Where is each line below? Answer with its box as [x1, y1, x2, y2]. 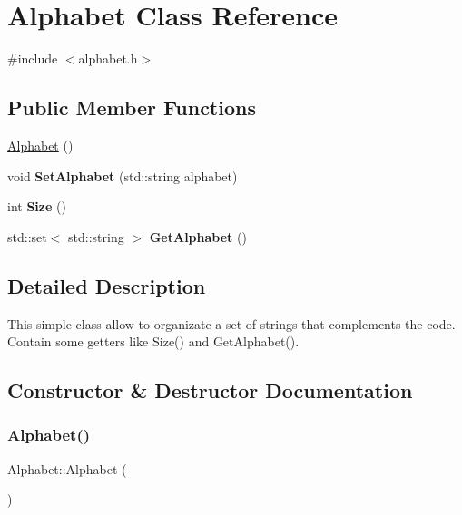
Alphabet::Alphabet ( [7, 459, 127, 478]
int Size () [7, 197, 66, 216]
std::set [7, 227, 47, 246]
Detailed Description [7, 271, 206, 299]
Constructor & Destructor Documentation [7, 376, 413, 404]
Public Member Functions [7, 93, 256, 121]
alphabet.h [78, 49, 138, 68]
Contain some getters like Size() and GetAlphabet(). [7, 332, 300, 351]
